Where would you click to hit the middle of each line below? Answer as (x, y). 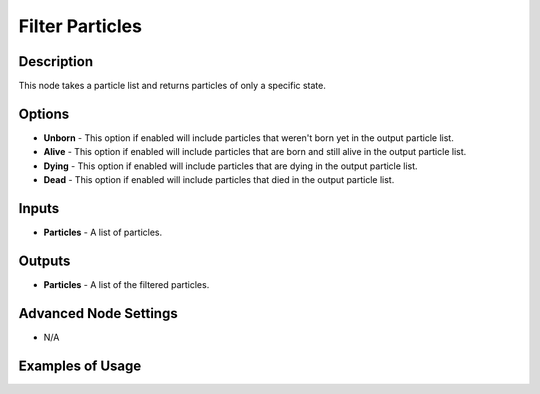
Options (44, 113)
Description (56, 61)
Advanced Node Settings (98, 313)
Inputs (39, 208)
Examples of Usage (80, 365)
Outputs (44, 260)
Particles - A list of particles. (103, 232)
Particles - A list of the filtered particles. (126, 284)
